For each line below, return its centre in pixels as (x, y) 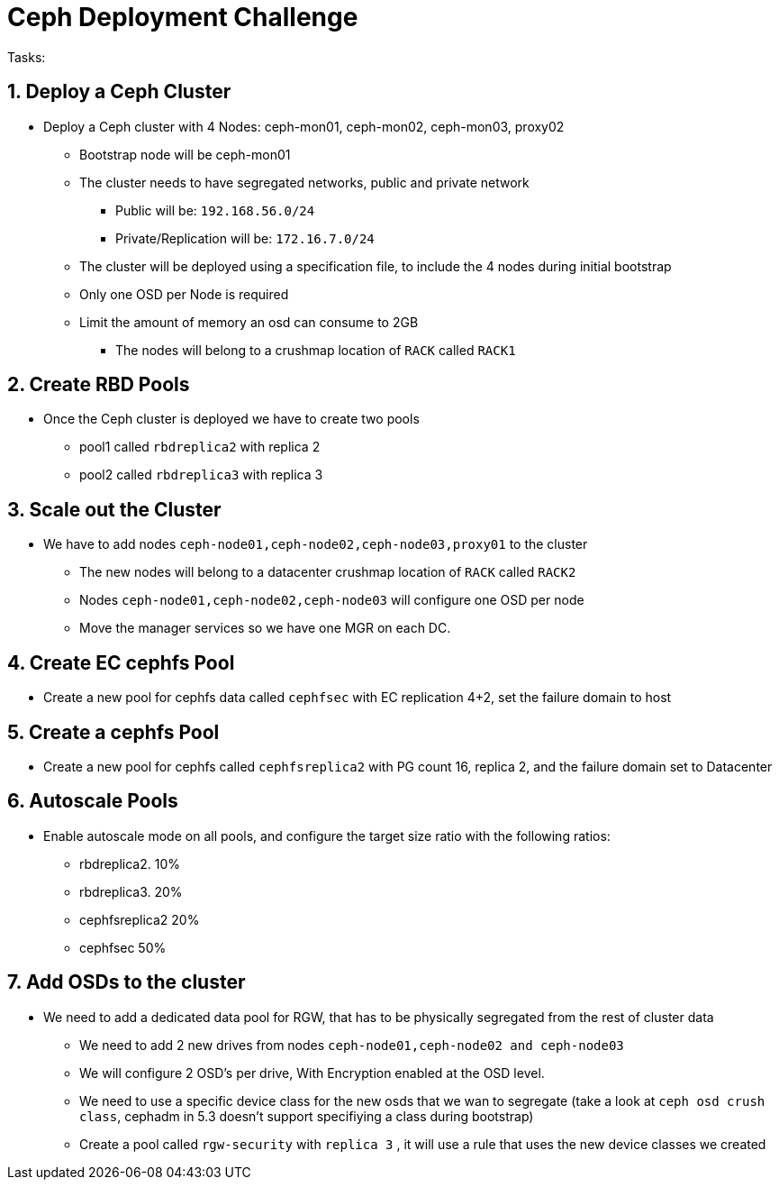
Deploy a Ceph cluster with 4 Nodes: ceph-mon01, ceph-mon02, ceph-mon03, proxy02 (304, 126)
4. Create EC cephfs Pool (121, 662)
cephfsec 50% (123, 947)
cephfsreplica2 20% (140, 919)
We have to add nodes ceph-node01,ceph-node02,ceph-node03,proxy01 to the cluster (316, 544)
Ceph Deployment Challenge (183, 17)
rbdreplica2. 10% (130, 863)
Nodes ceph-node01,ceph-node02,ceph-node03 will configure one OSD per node (332, 600)
